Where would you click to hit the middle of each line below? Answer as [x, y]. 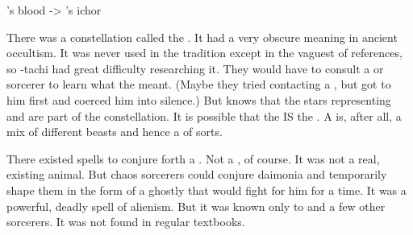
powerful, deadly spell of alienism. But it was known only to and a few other [196, 206]
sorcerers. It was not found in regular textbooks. [126, 222]
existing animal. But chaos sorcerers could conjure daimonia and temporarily [197, 174]
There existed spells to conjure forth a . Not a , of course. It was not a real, [193, 158]
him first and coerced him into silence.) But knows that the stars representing [199, 99]
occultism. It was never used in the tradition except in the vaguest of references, [204, 53]
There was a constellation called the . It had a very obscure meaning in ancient [202, 37]
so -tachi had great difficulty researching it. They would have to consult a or [195, 68]
